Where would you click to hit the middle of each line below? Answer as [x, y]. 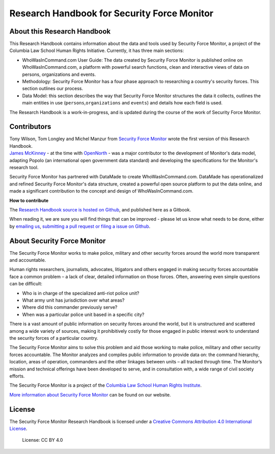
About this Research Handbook [60, 31]
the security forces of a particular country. [54, 338]
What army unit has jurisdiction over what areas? [73, 300]
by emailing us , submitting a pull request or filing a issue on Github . [80, 226]
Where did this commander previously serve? [70, 307]
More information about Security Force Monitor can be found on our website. [90, 394]
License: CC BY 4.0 [43, 440]
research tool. [24, 168]
